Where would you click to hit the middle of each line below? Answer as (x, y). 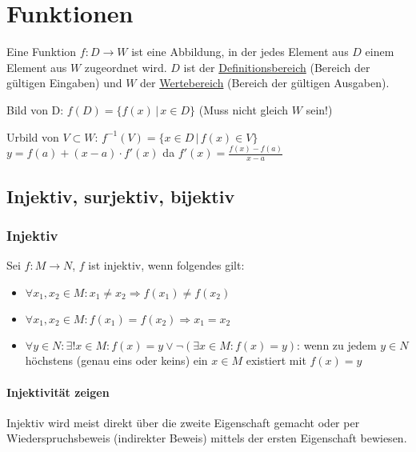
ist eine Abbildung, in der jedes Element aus (240, 52)
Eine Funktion (42, 52)
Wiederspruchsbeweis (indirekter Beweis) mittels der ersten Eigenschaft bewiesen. (207, 438)
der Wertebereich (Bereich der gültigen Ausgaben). (265, 83)
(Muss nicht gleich (244, 109)
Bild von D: (35, 109)
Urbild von (33, 136)
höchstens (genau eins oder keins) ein (116, 360)
